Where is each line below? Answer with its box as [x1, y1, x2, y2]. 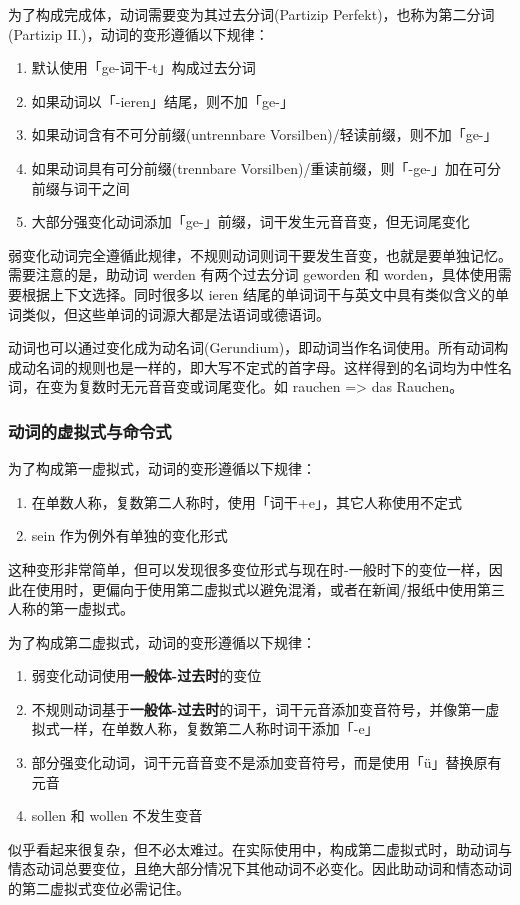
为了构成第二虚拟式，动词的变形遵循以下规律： [8, 631, 316, 652]
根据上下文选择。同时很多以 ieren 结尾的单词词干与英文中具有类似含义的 [21, 283, 495, 304]
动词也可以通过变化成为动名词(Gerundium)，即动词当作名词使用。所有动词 [8, 337, 495, 358]
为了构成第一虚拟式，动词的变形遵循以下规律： [8, 458, 316, 479]
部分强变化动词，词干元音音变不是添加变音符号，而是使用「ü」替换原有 [31, 752, 502, 773]
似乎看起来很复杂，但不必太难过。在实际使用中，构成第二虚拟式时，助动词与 [8, 838, 512, 859]
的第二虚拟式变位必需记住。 [8, 878, 190, 899]
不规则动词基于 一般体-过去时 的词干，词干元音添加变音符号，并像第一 [31, 698, 486, 719]
